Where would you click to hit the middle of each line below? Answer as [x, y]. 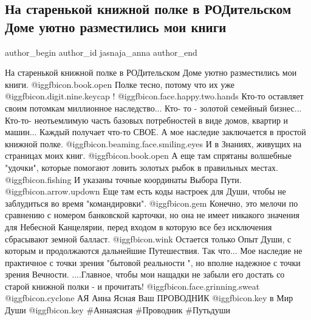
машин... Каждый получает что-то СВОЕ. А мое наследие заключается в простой [155, 132]
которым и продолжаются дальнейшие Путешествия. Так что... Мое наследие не [154, 251]
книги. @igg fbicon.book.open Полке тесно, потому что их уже [120, 84]
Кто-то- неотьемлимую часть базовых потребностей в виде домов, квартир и [147, 120]
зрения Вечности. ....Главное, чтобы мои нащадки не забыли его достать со [145, 274]
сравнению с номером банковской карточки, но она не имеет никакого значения [152, 215]
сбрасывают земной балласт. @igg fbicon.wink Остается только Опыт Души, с [148, 238]
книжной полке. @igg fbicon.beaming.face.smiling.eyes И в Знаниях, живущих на [153, 143]
